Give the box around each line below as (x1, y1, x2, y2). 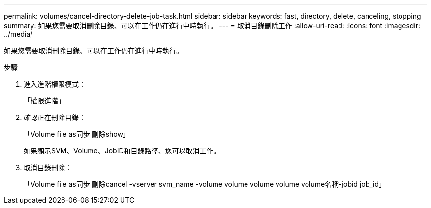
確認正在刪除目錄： (24, 113, 86, 121)
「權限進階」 (24, 96, 65, 105)
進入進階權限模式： (24, 80, 86, 88)
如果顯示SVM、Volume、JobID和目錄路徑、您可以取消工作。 (24, 147, 220, 155)
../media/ (4, 30, 33, 38)
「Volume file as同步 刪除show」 (24, 130, 130, 138)
